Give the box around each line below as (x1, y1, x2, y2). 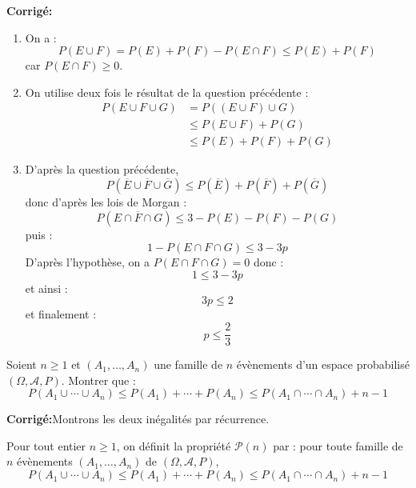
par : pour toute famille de (273, 437, 403, 454)
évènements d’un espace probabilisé (236, 356, 410, 373)
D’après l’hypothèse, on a (25, 254, 150, 270)
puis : (25, 226, 53, 242)
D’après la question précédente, (25, 161, 179, 178)
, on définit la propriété (116, 437, 231, 454)
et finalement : (25, 306, 97, 322)
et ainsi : (25, 279, 68, 296)
